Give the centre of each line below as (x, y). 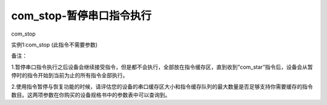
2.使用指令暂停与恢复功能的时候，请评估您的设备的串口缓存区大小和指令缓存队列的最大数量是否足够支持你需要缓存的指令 (162, 86)
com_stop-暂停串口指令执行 (81, 16)
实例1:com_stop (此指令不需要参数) (54, 45)
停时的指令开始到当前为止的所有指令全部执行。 (70, 75)
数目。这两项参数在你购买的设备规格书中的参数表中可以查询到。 (91, 95)
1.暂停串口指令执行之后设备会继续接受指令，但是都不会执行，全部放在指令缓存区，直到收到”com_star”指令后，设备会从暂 (162, 67)
